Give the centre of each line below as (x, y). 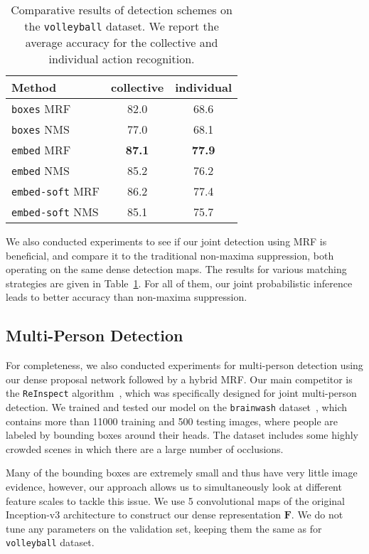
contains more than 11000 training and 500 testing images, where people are (172, 421)
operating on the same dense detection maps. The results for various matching (176, 269)
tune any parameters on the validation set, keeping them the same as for (164, 528)
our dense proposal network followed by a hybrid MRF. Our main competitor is (179, 379)
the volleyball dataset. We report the (122, 26)
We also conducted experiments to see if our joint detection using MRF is (166, 241)
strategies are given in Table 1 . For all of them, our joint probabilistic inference (179, 283)
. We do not (317, 515)
